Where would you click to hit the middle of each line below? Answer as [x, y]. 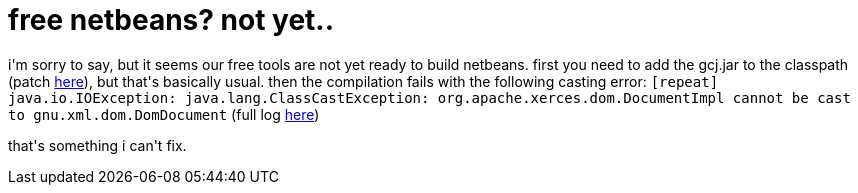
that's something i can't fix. [97, 145]
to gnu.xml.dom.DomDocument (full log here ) [164, 114]
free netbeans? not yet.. [171, 20]
